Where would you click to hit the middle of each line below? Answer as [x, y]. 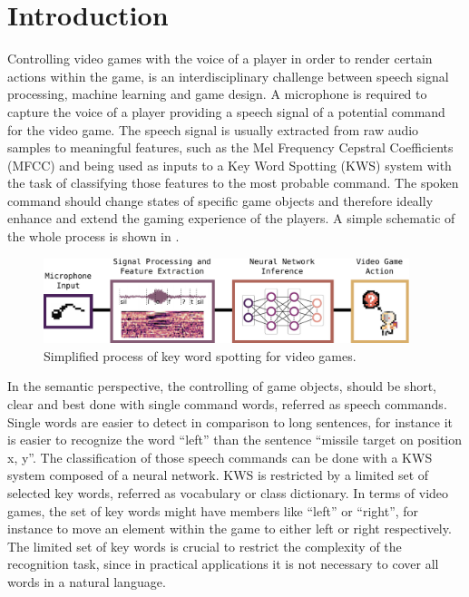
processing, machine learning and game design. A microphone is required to [217, 94]
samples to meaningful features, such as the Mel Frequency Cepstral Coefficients [230, 147]
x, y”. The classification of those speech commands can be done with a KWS [220, 457]
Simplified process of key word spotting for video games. [200, 355]
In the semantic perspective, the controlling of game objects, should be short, [222, 386]
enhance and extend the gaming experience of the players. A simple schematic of [231, 218]
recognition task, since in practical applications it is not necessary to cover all [223, 564]
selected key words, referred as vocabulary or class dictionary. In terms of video [228, 493]
